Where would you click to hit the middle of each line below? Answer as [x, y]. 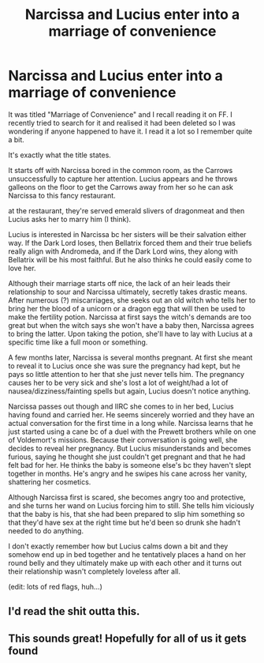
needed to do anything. [46, 530]
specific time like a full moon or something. [78, 342]
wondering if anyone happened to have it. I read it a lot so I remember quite [130, 131]
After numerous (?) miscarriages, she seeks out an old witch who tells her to [132, 300]
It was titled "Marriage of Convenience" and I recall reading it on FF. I [120, 114]
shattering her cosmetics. [50, 482]
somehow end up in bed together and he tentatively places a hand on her [127, 554]
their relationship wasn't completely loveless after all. [95, 571]
